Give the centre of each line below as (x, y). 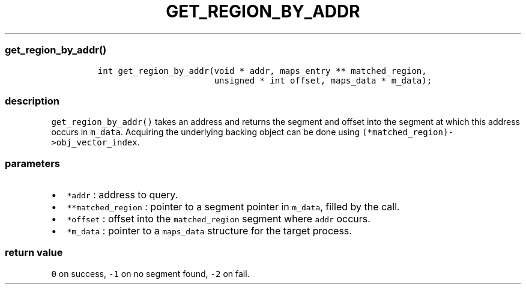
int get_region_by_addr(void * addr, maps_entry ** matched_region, (262, 71)
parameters (32, 163)
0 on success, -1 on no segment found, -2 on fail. (150, 273)
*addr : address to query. (122, 195)
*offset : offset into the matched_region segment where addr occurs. (219, 219)
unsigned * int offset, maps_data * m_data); (323, 80)
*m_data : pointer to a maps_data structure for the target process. (209, 231)
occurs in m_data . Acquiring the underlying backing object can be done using (206, 132)
